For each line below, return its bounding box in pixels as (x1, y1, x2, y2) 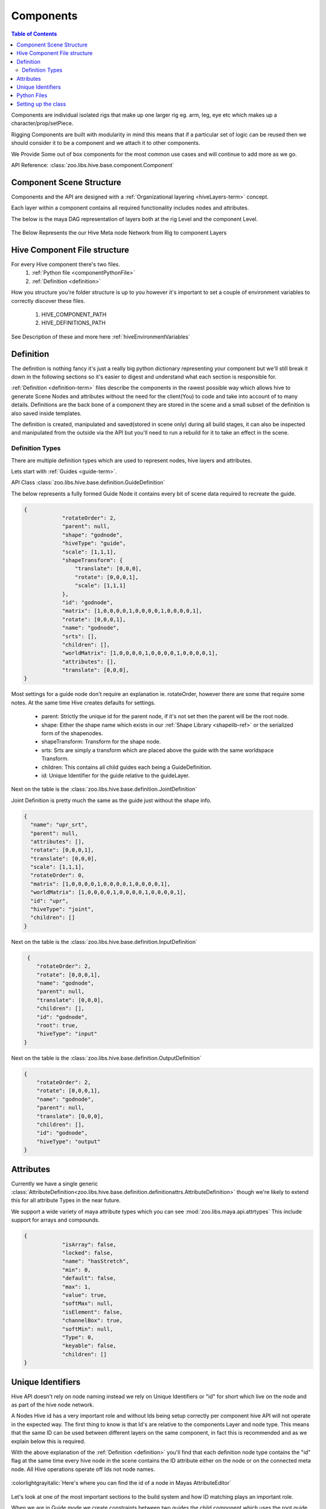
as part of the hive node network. (11, 1401, 94, 1408)
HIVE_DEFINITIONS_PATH (41, 319, 106, 327)
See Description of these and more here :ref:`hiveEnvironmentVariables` (11, 333, 190, 340)
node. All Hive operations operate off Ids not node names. (11, 1466, 155, 1473)
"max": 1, (62, 1283, 91, 1290)
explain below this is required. (11, 1437, 86, 1445)
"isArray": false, (62, 1241, 117, 1248)
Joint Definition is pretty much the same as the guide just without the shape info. (11, 797, 212, 804)
